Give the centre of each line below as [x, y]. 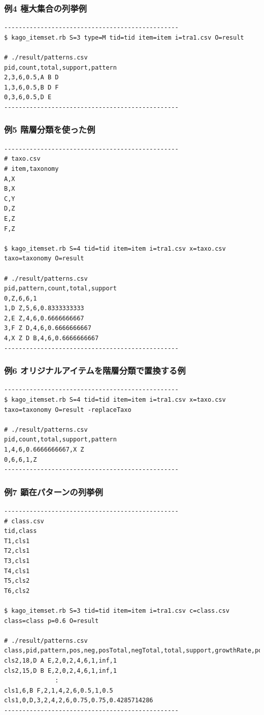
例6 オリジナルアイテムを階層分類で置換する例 [95, 370]
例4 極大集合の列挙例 [45, 8]
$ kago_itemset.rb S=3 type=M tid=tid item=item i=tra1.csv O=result [124, 37]
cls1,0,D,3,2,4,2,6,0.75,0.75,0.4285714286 [79, 701]
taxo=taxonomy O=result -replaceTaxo [68, 410]
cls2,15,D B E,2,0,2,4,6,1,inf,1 [60, 671]
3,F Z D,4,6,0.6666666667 [48, 328]
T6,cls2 [17, 591]
